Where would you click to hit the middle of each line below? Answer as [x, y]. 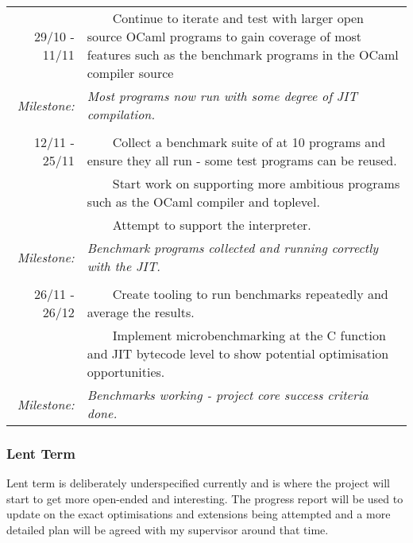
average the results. [141, 312]
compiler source [130, 73]
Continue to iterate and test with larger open [238, 18]
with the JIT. [124, 266]
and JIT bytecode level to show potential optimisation [238, 353]
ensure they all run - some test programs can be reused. [242, 160]
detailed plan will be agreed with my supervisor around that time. [168, 529]
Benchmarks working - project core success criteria [228, 395]
